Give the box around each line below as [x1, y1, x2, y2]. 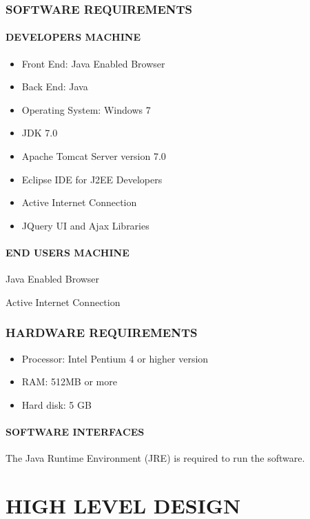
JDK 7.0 [21, 125, 58, 140]
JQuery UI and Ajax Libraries [21, 218, 149, 232]
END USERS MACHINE [6, 245, 130, 259]
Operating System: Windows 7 [21, 102, 151, 116]
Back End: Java [21, 79, 88, 94]
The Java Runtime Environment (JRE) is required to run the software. [6, 451, 305, 465]
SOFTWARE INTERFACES [6, 424, 145, 438]
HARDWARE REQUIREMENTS [6, 324, 198, 341]
